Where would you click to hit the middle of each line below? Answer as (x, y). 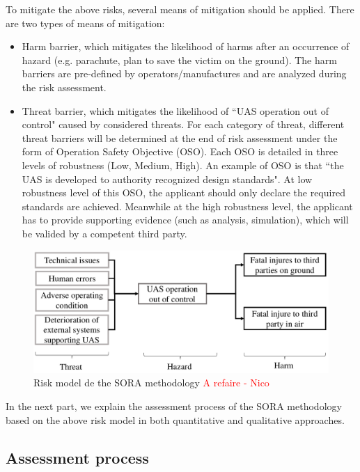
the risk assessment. (64, 87)
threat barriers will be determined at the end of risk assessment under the (180, 137)
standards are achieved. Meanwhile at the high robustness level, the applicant (187, 206)
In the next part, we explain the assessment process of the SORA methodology (174, 406)
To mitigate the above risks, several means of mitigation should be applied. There (180, 9)
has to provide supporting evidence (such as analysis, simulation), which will (185, 220)
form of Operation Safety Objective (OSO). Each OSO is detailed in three (180, 151)
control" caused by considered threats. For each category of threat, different (183, 124)
